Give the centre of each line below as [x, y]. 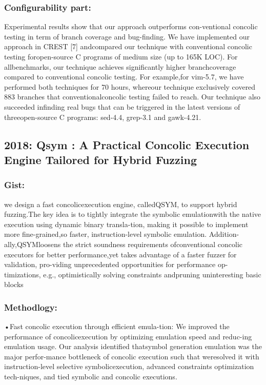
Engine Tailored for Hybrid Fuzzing [100, 159]
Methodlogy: [31, 307]
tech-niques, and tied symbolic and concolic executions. [91, 377]
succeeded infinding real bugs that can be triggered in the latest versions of [122, 106]
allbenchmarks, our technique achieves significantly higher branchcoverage [120, 66]
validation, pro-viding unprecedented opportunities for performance [110, 264]
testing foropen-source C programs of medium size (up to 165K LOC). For [121, 56]
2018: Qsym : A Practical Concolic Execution [127, 144]
